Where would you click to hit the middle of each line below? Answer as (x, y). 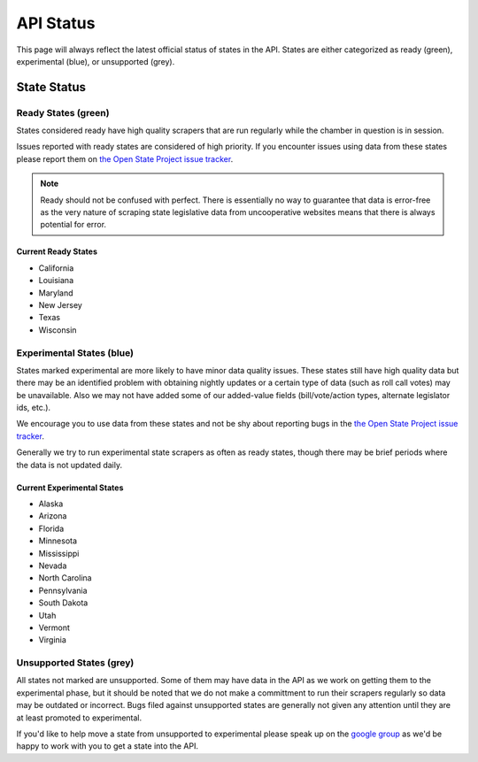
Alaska (51, 504)
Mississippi (59, 553)
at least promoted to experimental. (79, 718)
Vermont (54, 627)
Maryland (56, 293)
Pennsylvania (63, 590)
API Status (56, 23)
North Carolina (65, 578)
